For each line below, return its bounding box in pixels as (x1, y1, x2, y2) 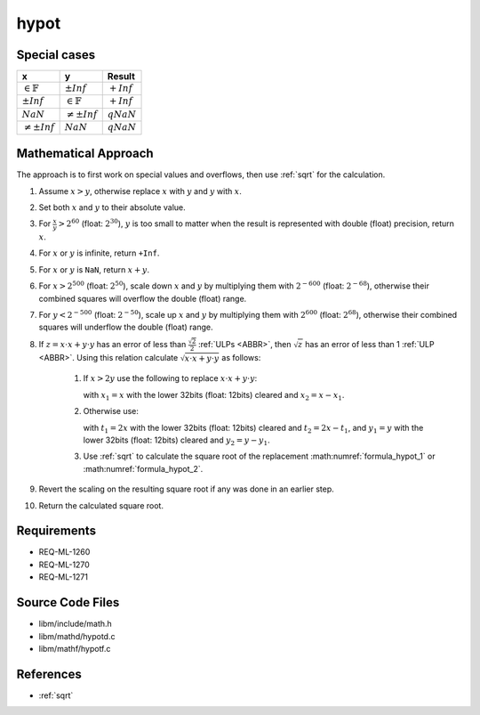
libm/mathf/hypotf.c (38, 643, 111, 654)
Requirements (16, 524, 97, 539)
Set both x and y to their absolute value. (38, 201, 186, 213)
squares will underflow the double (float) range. (38, 321, 213, 333)
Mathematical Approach (16, 146, 155, 161)
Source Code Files (16, 595, 120, 610)
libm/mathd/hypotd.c (38, 630, 116, 641)
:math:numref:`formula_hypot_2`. (83, 463, 204, 474)
